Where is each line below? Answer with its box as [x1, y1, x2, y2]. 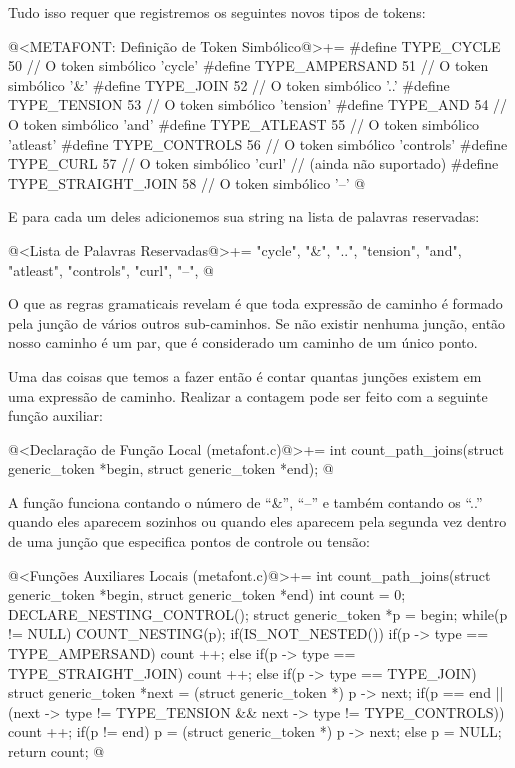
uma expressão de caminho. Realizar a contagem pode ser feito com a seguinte [8, 385, 488, 406]
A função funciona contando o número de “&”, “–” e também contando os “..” [8, 491, 483, 512]
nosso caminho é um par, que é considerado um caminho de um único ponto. [8, 332, 478, 353]
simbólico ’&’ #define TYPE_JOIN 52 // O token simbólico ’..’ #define [8, 74, 450, 95]
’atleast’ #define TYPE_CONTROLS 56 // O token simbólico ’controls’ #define [8, 133, 508, 154]
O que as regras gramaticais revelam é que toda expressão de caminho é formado [8, 293, 503, 314]
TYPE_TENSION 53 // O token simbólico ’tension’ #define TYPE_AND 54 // [8, 94, 508, 115]
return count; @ [8, 741, 105, 761]
